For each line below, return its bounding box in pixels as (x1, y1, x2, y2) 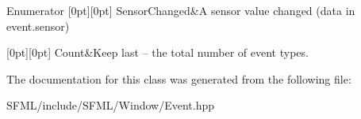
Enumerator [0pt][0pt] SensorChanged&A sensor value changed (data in (6, 2, 355, 18)
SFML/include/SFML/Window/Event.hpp (6, 97, 214, 113)
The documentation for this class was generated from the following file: (6, 70, 351, 87)
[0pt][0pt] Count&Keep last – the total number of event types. (6, 44, 309, 61)
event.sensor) (6, 17, 70, 34)
